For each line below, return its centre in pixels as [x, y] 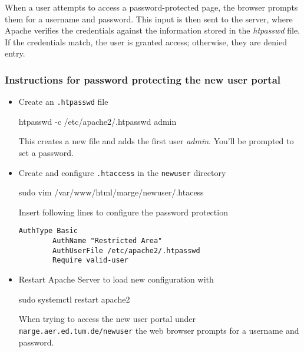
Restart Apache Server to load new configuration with [116, 279]
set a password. [46, 153]
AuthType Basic [48, 231]
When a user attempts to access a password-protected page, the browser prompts [151, 7]
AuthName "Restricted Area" [108, 241]
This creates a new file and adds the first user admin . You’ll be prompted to [156, 141]
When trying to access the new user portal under [107, 319]
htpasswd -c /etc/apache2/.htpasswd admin [98, 121]
